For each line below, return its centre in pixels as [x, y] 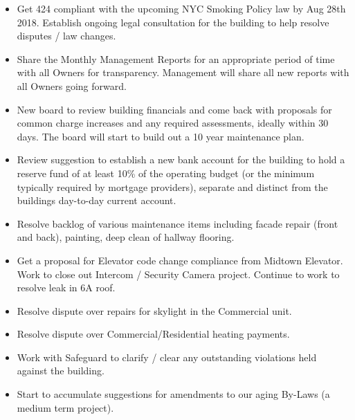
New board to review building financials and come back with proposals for [174, 109]
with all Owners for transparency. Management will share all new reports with [183, 72]
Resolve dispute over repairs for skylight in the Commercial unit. [154, 310]
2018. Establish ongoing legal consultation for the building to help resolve [173, 22]
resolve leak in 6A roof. [66, 287]
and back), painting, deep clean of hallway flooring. [126, 237]
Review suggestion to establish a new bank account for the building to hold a [181, 159]
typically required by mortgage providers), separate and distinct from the [172, 186]
